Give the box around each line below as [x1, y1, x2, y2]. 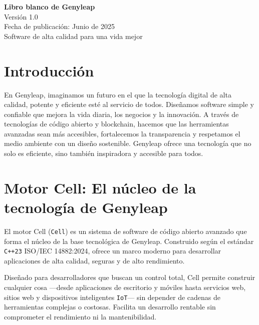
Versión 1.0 [4, 11, 38, 21]
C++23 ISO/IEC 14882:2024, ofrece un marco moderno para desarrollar [4, 245, 221, 256]
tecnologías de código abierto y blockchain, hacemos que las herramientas [4, 118, 229, 129]
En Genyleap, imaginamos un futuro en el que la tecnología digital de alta [4, 89, 231, 99]
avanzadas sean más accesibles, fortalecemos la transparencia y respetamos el [4, 128, 240, 138]
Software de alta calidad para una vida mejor [4, 30, 143, 41]
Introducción [4, 60, 94, 80]
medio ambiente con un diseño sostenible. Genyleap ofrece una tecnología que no [4, 138, 251, 148]
